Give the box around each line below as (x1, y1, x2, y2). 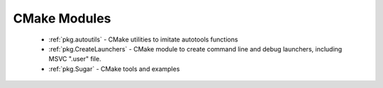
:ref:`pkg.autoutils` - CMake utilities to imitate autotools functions (48, 35, 238, 44)
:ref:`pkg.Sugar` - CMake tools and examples (48, 64, 180, 73)
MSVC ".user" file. (48, 55, 102, 63)
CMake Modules (13, 11, 111, 26)
